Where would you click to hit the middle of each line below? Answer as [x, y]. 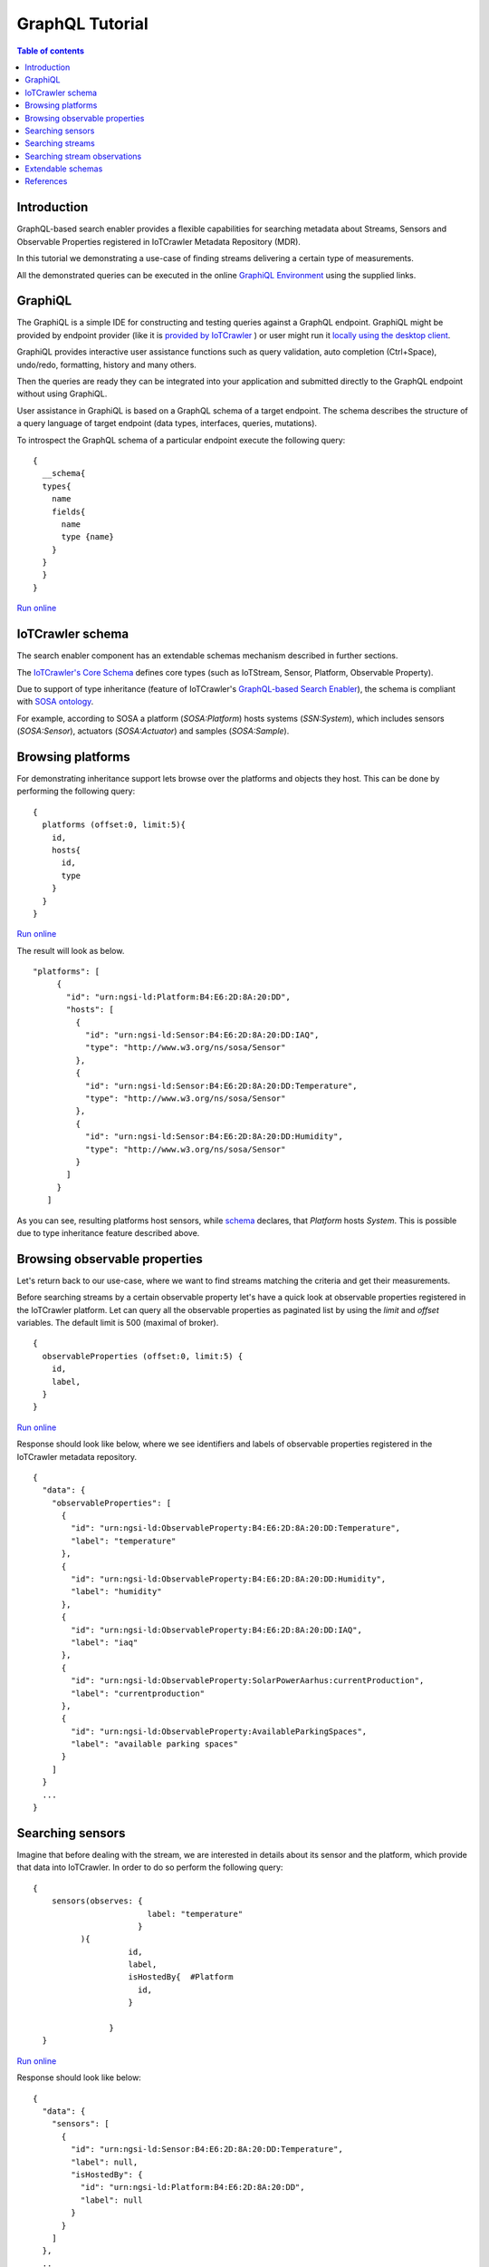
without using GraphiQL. [62, 394]
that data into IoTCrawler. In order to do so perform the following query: [150, 1867]
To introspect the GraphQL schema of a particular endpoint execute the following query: [181, 440]
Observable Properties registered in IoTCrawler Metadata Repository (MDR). [158, 241]
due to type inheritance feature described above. [108, 1232]
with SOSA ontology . [55, 702]
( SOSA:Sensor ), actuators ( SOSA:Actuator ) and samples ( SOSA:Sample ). [153, 731]
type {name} [88, 537]
